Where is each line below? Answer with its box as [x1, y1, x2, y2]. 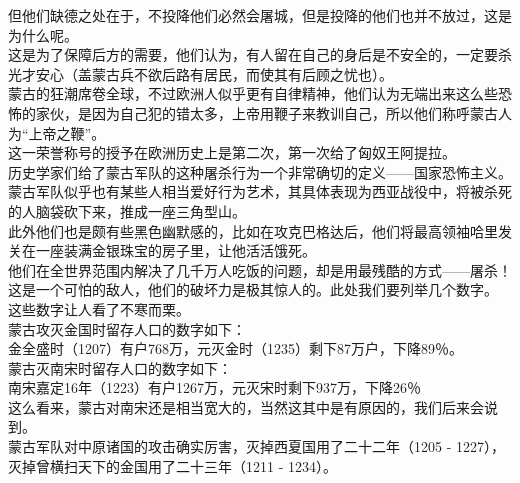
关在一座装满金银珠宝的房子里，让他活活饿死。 [8, 240, 316, 261]
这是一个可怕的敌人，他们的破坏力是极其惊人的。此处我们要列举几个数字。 [8, 279, 498, 300]
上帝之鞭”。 [28, 122, 106, 143]
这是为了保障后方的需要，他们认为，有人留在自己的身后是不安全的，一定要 [8, 44, 498, 65]
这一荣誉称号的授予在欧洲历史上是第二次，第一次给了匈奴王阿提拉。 [8, 142, 456, 163]
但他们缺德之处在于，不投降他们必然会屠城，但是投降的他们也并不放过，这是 [8, 5, 512, 25]
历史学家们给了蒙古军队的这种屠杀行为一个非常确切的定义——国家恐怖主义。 [8, 161, 512, 182]
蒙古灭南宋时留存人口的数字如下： [8, 357, 232, 378]
